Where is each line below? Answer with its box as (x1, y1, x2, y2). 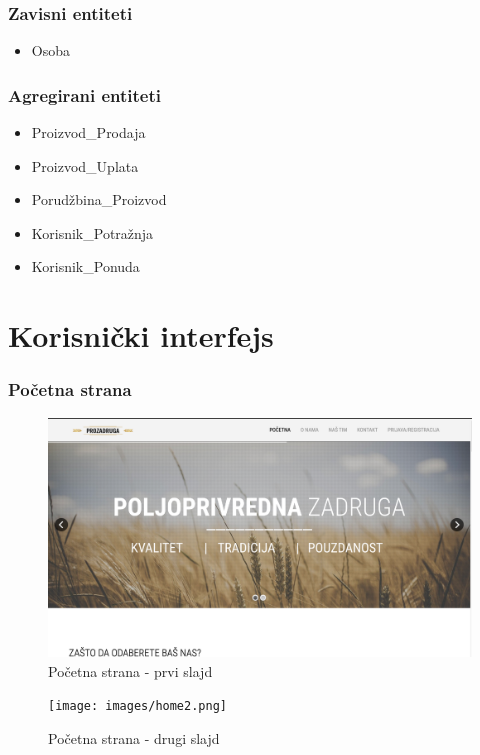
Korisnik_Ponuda (31, 256, 140, 277)
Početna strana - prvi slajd (48, 660, 213, 681)
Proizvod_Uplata (31, 155, 139, 176)
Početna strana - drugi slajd (48, 727, 220, 748)
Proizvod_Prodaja (31, 122, 146, 143)
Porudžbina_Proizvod (31, 189, 167, 210)
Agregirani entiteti (8, 82, 162, 107)
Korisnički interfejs (8, 315, 274, 356)
